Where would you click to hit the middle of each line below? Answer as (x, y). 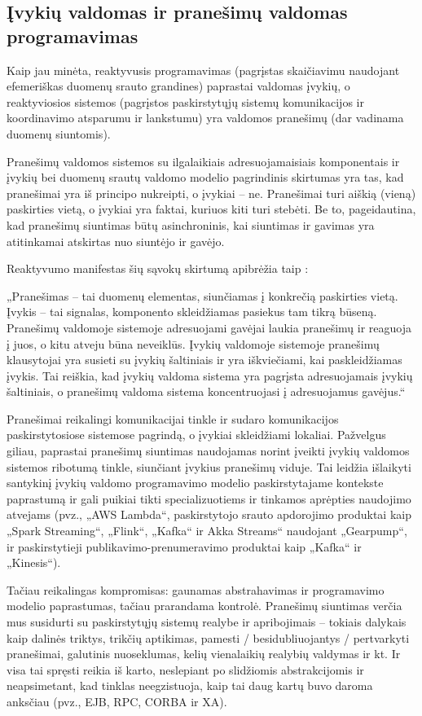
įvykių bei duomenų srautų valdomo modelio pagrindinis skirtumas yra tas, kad (205, 177)
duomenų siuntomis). (59, 133)
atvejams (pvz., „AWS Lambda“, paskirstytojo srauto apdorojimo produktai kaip (209, 514)
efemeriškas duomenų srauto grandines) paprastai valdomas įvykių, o (178, 86)
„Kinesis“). (34, 562)
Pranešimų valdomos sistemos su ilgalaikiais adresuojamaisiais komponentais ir (203, 161)
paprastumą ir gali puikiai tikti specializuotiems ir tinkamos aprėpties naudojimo (209, 498)
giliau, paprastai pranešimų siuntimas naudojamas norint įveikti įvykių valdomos (208, 451)
